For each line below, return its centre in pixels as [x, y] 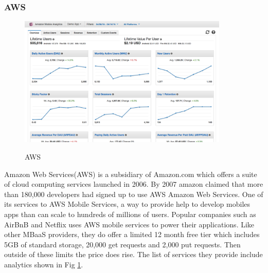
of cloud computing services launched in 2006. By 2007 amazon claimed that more [134, 184]
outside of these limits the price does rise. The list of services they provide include [133, 254]
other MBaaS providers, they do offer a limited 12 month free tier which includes [132, 234]
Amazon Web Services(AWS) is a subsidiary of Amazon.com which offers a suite [131, 174]
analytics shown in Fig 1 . [44, 264]
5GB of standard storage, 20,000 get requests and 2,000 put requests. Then [122, 244]
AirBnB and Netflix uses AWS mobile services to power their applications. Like [129, 224]
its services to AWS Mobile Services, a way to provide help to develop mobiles [127, 204]
